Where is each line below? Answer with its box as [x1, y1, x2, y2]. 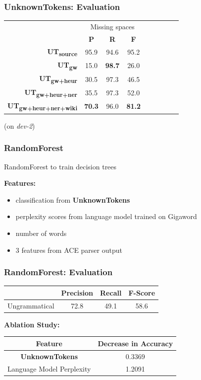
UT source [47, 46, 78, 58]
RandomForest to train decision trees [4, 161, 117, 171]
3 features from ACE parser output [15, 244, 122, 255]
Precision [61, 287, 94, 298]
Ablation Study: [4, 319, 60, 329]
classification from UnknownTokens [15, 194, 130, 205]
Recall [100, 287, 122, 298]
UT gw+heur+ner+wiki [7, 100, 78, 112]
